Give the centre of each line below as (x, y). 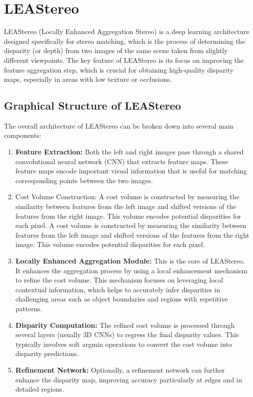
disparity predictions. (47, 353)
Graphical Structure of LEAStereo (93, 105)
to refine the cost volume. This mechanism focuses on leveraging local (119, 280)
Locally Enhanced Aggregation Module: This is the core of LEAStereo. (130, 261)
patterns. (29, 308)
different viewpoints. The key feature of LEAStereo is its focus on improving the (124, 60)
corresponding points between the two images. (84, 180)
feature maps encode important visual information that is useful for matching (131, 171)
